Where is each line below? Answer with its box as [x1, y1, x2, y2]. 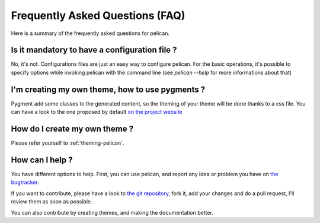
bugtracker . [11, 179, 40, 186]
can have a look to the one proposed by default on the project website [11, 109, 183, 116]
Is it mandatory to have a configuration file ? [11, 45, 177, 55]
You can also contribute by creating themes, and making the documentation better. [11, 209, 213, 216]
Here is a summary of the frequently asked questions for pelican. [11, 30, 170, 37]
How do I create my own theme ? [11, 123, 133, 133]
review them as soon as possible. [11, 198, 92, 205]
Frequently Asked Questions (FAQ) [11, 9, 185, 22]
